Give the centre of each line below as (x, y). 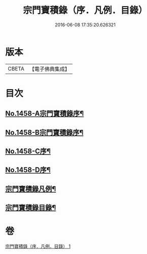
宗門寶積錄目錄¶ (31, 208)
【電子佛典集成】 (49, 69)
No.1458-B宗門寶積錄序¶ (44, 132)
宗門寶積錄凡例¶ (31, 189)
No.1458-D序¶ (28, 170)
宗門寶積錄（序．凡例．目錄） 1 (38, 246)
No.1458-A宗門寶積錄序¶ (45, 114)
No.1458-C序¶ (28, 151)
